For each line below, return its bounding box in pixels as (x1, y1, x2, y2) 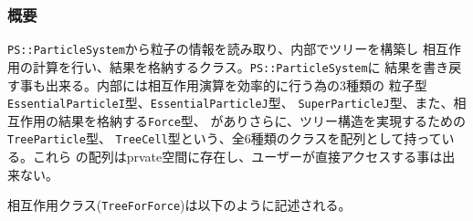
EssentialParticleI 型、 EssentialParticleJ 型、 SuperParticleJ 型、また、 (7, 93, 454, 112)
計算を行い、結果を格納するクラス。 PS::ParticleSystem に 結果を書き (32, 57, 449, 76)
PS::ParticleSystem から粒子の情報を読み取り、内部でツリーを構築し (7, 39, 419, 58)
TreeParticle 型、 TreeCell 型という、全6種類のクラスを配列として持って (7, 129, 442, 148)
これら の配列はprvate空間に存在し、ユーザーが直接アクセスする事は (32, 147, 443, 166)
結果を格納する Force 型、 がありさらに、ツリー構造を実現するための (58, 110, 467, 130)
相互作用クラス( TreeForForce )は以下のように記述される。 (7, 195, 352, 215)
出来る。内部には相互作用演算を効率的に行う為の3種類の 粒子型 (45, 75, 427, 94)
